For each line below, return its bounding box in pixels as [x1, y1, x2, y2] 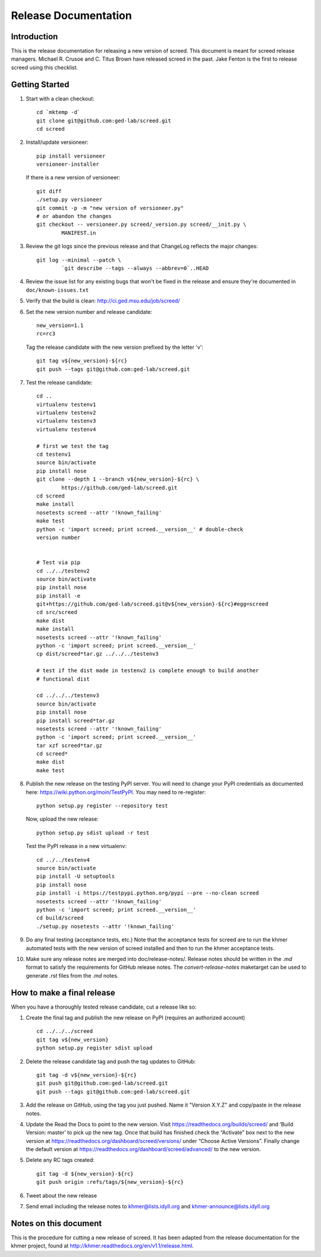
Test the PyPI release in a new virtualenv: [26, 843, 127, 850]
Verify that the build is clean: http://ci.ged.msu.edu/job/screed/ [26, 297, 180, 304]
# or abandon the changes [36, 213, 112, 220]
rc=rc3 [36, 330, 56, 337]
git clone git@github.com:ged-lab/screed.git [36, 117, 172, 124]
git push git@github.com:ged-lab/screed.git [36, 1080, 169, 1087]
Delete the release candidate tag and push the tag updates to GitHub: [26, 1058, 196, 1065]
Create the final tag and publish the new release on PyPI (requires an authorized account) [26, 1014, 246, 1021]
